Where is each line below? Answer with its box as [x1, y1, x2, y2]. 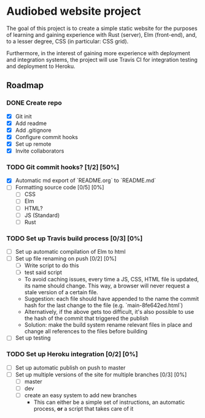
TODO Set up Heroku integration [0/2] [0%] [6, 350, 138, 359]
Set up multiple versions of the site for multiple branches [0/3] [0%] [15, 371, 187, 378]
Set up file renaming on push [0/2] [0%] [15, 255, 117, 262]
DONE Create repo [6, 99, 63, 107]
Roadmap [6, 80, 44, 91]
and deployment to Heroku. [6, 63, 75, 70]
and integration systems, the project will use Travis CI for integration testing [6, 56, 198, 63]
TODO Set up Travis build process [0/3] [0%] [6, 234, 143, 243]
